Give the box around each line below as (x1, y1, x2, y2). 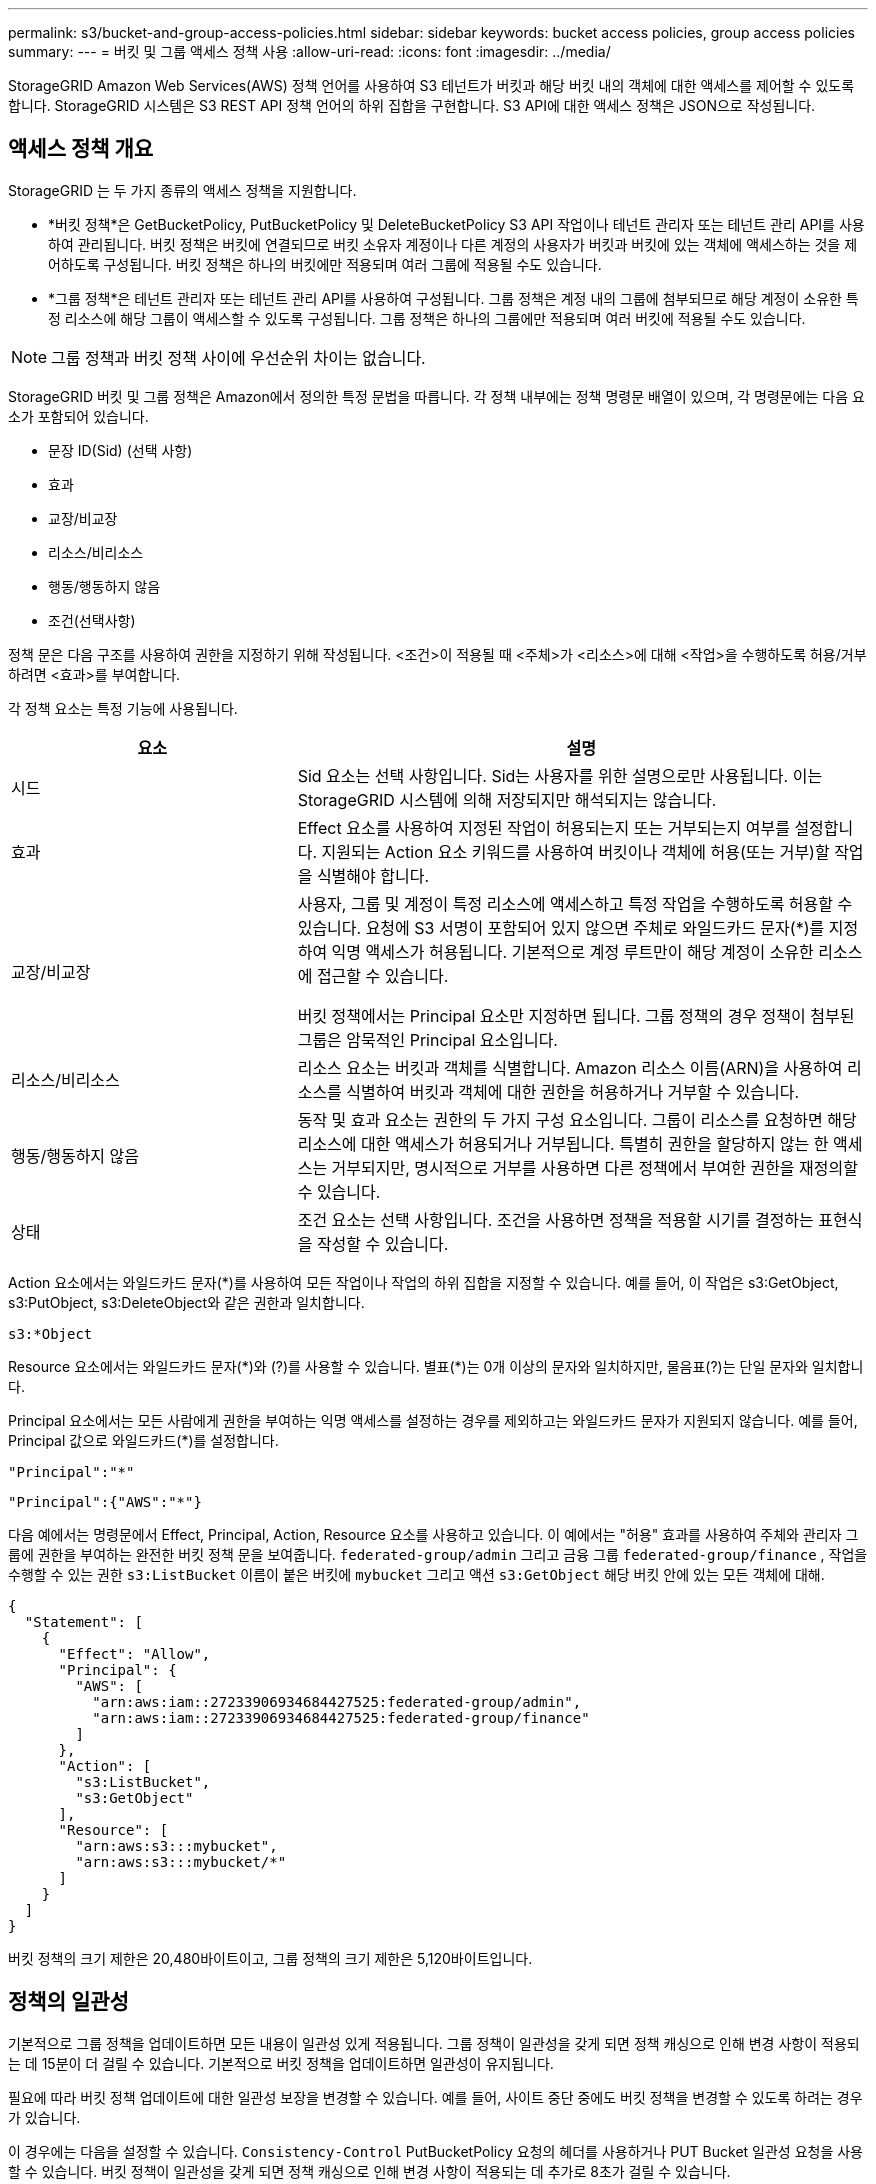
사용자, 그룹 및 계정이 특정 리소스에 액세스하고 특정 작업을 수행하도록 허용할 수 (297, 893, 853, 914)
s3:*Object (8, 1325, 93, 1342)
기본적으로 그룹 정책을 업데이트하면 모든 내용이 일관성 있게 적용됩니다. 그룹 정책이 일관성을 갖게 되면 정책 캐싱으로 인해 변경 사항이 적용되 (8, 2034, 860, 2052)
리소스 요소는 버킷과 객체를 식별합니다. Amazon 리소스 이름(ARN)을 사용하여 (297, 1057, 843, 1078)
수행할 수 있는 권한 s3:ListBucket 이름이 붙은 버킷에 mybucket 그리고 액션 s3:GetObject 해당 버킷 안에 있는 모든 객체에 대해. (8, 1565, 825, 1583)
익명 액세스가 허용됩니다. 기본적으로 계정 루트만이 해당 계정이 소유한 (331, 941, 814, 962)
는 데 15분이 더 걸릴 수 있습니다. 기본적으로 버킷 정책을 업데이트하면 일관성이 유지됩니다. (8, 2054, 554, 2072)
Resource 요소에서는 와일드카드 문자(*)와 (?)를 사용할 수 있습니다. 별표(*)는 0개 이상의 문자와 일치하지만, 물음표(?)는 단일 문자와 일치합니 (8, 1357, 864, 1375)
